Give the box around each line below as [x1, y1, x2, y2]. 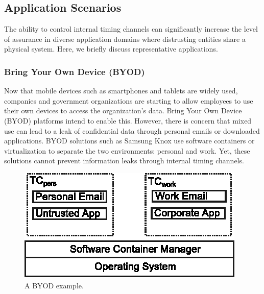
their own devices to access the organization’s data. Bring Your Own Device [4, 105, 242, 116]
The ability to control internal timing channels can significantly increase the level [4, 23, 258, 34]
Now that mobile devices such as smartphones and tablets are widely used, [4, 85, 238, 96]
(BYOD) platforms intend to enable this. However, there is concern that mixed [4, 115, 252, 126]
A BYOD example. [25, 280, 84, 290]
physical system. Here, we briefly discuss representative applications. [4, 43, 218, 54]
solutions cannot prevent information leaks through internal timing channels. [4, 155, 244, 166]
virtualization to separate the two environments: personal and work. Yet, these [4, 145, 250, 156]
